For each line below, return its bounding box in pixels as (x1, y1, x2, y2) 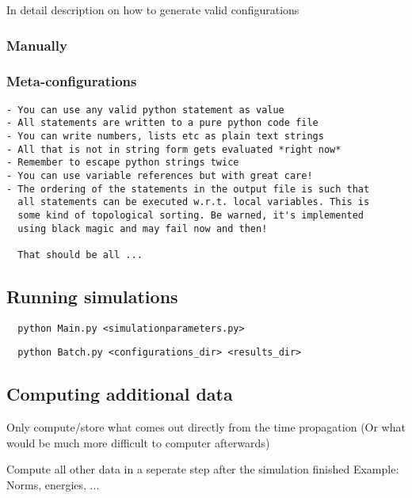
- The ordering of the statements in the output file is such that (6, 183, 370, 195)
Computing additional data (6, 382, 233, 406)
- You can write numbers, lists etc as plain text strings (6, 130, 324, 142)
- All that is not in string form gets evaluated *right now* (6, 143, 341, 155)
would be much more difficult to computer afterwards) (6, 434, 270, 450)
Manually (6, 35, 67, 55)
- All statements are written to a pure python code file (6, 117, 319, 129)
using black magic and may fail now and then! (17, 222, 268, 234)
